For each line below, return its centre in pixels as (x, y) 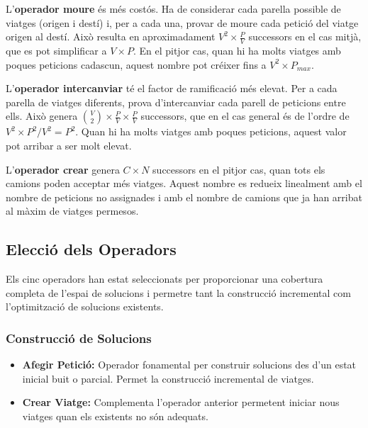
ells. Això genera (42, 116)
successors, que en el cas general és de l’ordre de (245, 116)
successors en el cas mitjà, (305, 36)
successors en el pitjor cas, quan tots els (239, 169)
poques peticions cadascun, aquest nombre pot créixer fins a (136, 64)
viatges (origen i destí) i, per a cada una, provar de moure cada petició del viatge (182, 22)
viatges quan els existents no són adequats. (115, 416)
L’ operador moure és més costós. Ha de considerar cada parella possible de (173, 9)
